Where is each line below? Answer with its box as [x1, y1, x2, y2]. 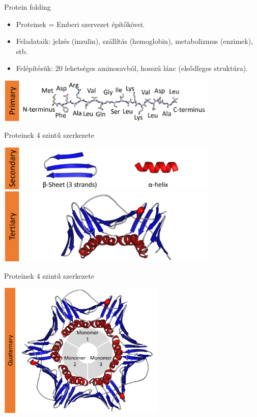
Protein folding [4, 2, 51, 12]
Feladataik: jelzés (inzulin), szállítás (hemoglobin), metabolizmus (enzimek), [16, 36, 253, 46]
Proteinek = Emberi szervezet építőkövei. [16, 18, 145, 29]
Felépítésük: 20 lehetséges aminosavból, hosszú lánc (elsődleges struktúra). [16, 63, 248, 73]
